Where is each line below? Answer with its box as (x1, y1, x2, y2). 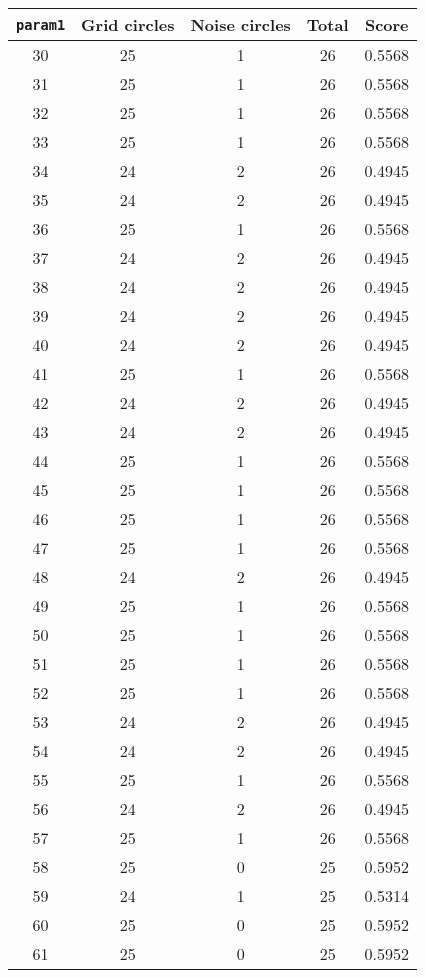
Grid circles (81, 13, 175, 36)
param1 (16, 16, 66, 33)
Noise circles (190, 13, 291, 36)
